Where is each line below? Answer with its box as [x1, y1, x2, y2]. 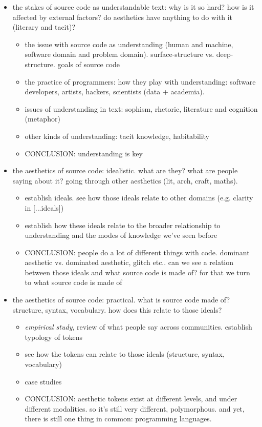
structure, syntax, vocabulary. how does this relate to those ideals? [12, 304, 222, 315]
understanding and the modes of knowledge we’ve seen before [25, 230, 217, 240]
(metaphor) [25, 113, 60, 124]
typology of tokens [25, 331, 83, 342]
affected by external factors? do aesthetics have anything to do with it [12, 11, 233, 22]
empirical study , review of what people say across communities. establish [25, 321, 252, 332]
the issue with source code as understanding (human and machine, [25, 38, 233, 49]
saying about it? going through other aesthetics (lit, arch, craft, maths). [12, 175, 238, 186]
